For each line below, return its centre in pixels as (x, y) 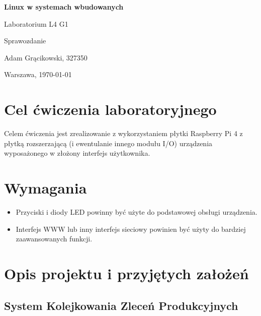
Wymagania (46, 188)
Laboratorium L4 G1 (36, 23)
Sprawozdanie (25, 41)
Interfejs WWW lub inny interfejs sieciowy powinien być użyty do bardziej (131, 229)
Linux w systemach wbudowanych (64, 7)
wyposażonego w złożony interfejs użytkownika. (77, 153)
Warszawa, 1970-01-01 (38, 74)
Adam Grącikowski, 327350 (46, 57)
